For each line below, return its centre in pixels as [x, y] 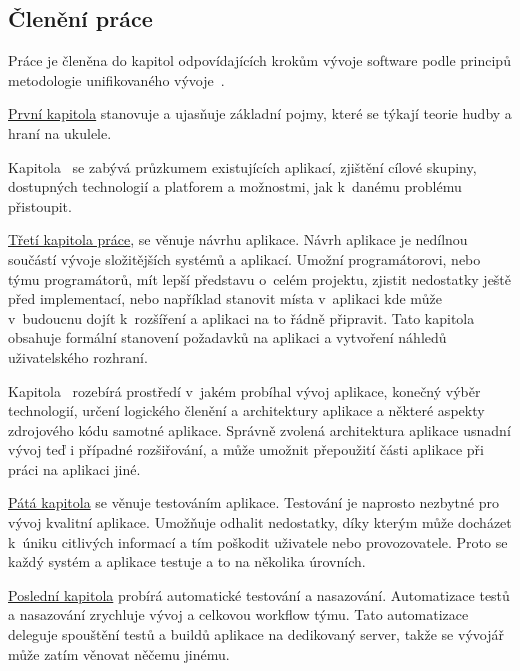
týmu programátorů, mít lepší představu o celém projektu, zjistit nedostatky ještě [260, 278]
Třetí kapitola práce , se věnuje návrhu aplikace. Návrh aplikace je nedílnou [238, 239]
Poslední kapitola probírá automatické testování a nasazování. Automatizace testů [259, 594]
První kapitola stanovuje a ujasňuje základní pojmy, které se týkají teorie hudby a [260, 113]
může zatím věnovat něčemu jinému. [119, 653]
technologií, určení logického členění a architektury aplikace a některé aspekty [246, 410]
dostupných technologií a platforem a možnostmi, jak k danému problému [235, 186]
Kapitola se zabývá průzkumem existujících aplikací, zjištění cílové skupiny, [242, 166]
